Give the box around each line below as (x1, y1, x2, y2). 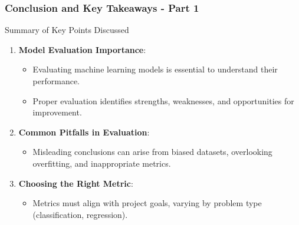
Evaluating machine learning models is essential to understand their (32, 63, 278, 75)
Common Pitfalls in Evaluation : (18, 125, 150, 138)
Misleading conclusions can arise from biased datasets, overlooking (32, 145, 272, 158)
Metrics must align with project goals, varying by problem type (32, 197, 262, 209)
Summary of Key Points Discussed (5, 24, 129, 36)
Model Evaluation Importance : (18, 43, 146, 55)
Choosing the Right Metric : (18, 177, 133, 189)
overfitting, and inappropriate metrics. (32, 157, 171, 169)
